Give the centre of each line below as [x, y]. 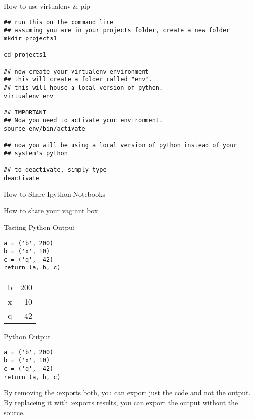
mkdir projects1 [31, 38]
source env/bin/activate [45, 129]
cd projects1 [25, 55]
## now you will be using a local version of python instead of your [121, 145]
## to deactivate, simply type [55, 170]
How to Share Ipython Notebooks [55, 194]
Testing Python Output [40, 227]
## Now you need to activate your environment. [84, 121]
